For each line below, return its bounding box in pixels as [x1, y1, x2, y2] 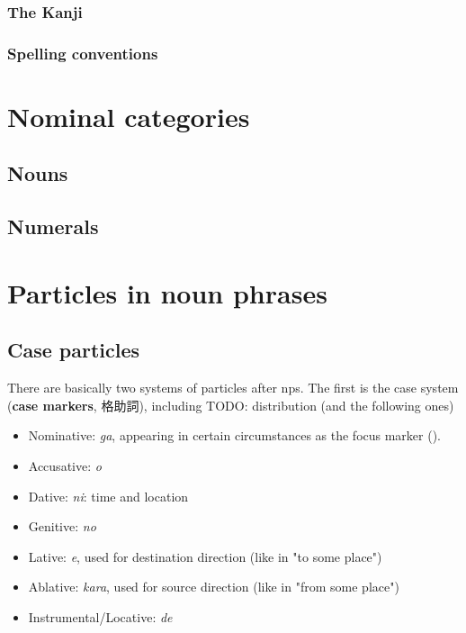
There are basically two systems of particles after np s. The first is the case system [7, 378, 459, 397]
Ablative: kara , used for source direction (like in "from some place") [28, 577, 399, 596]
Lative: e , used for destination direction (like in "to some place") [28, 547, 382, 565]
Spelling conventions [7, 41, 158, 64]
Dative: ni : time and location [28, 486, 189, 505]
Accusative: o [28, 456, 102, 475]
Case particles [7, 336, 140, 364]
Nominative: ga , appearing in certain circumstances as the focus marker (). [28, 426, 442, 445]
